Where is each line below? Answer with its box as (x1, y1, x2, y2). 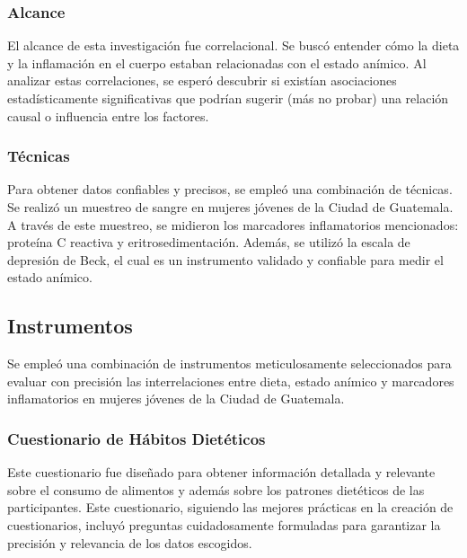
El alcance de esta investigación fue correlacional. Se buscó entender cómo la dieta (7, 36, 460, 55)
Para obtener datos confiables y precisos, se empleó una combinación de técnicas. (7, 180, 453, 199)
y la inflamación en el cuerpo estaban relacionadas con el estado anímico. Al (7, 53, 427, 72)
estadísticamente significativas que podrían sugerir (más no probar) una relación (7, 89, 449, 107)
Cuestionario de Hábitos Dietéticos (7, 427, 266, 449)
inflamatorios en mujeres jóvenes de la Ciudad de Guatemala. (7, 389, 345, 408)
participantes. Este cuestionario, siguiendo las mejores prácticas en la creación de (7, 498, 454, 517)
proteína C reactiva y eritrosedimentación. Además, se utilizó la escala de (7, 233, 410, 252)
